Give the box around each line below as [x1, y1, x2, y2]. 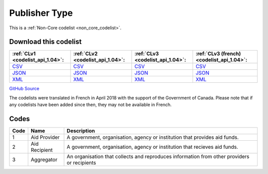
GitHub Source [9, 86, 40, 92]
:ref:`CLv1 [12, 50, 36, 57]
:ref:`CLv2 [73, 50, 98, 57]
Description [67, 127, 95, 134]
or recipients [67, 159, 96, 166]
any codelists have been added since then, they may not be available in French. [9, 102, 172, 108]
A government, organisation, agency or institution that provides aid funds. [67, 134, 239, 141]
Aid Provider [30, 134, 60, 141]
